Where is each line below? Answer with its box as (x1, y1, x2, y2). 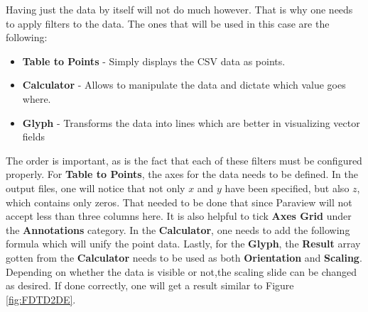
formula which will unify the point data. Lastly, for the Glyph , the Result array (6, 236, 361, 251)
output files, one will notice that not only (6, 180, 185, 195)
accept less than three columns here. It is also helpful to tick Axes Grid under (6, 208, 352, 223)
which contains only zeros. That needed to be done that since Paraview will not (6, 194, 352, 209)
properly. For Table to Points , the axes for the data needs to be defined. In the (6, 167, 358, 182)
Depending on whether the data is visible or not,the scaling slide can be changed (6, 264, 357, 279)
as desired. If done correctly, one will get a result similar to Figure (6, 278, 294, 293)
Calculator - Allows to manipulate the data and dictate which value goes (22, 77, 346, 92)
